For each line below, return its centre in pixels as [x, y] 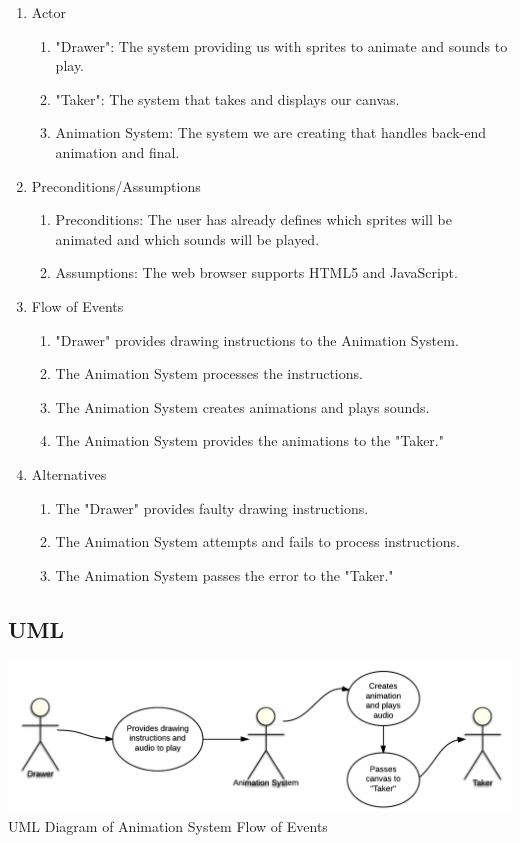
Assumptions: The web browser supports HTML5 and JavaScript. [256, 272]
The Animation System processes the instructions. [209, 373]
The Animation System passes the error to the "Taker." [224, 574]
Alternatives [69, 473]
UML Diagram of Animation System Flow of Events [168, 825]
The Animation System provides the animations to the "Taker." [249, 440]
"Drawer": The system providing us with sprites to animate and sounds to [281, 45]
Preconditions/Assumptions [116, 185]
